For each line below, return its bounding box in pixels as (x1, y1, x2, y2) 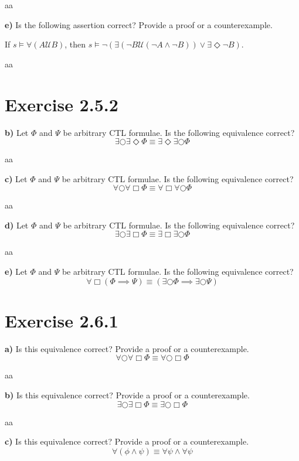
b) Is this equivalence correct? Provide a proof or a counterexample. (5, 388, 250, 401)
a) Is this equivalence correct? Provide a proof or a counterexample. (5, 342, 249, 354)
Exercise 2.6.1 (5, 308, 118, 332)
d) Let (5, 218, 29, 231)
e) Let (5, 265, 28, 278)
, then (64, 38, 86, 50)
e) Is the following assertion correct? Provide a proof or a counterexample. (5, 18, 273, 30)
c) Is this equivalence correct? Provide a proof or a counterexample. (5, 435, 249, 448)
